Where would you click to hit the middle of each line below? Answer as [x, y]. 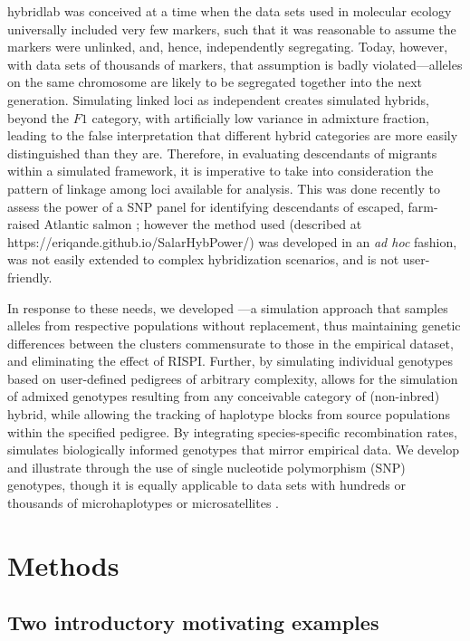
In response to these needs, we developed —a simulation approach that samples [228, 307]
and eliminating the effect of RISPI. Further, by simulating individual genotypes [230, 361]
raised [24, 224]
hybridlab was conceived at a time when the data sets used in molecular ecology [230, 11]
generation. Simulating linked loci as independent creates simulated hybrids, [218, 99]
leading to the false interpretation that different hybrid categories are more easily [233, 135]
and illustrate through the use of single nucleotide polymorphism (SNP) [206, 467]
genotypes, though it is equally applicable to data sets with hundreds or [206, 485]
